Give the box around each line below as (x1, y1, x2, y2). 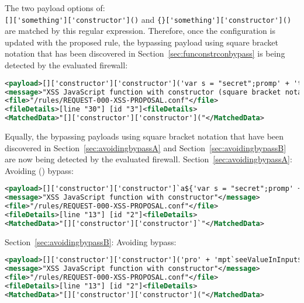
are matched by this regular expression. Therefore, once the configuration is (5, 25, 275, 37)
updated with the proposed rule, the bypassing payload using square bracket (5, 36, 279, 48)
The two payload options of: (5, 2, 105, 13)
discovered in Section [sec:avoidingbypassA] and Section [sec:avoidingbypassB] (5, 141, 286, 154)
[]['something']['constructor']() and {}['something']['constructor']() (5, 13, 292, 25)
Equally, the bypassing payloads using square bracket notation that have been (5, 130, 284, 142)
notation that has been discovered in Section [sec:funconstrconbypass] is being (5, 47, 285, 60)
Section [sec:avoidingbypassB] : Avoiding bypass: (5, 235, 177, 248)
